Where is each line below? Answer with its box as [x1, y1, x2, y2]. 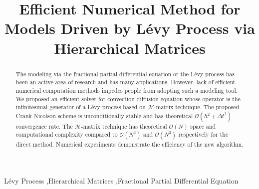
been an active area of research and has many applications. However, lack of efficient [15, 78, 236, 86]
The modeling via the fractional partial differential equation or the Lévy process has [15, 69, 235, 78]
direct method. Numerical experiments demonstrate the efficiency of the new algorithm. [15, 140, 244, 148]
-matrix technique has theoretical [81, 122, 167, 130]
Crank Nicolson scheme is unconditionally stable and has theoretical [15, 111, 193, 120]
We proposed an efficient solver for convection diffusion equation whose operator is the [15, 94, 241, 103]
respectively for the [178, 130, 229, 139]
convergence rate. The [15, 122, 73, 130]
